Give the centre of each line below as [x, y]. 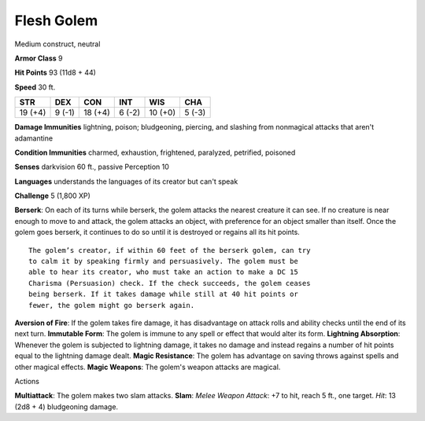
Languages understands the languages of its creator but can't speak [126, 181]
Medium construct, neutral [57, 44]
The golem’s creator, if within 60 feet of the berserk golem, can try [170, 250]
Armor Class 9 [39, 58]
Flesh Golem [56, 20]
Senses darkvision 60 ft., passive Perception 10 [92, 167]
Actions [27, 381]
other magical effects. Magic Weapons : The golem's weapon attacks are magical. [148, 367]
